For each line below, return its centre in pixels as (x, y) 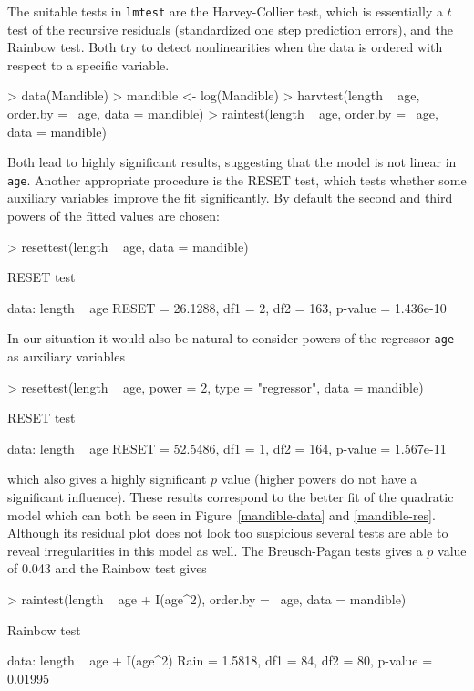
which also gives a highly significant (107, 479)
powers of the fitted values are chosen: (113, 216)
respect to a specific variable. (88, 64)
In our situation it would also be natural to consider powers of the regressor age (231, 338)
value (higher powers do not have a (319, 479)
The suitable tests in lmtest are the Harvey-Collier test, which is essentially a (225, 11)
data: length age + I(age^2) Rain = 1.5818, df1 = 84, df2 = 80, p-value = (220, 660)
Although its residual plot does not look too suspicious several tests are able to (228, 533)
